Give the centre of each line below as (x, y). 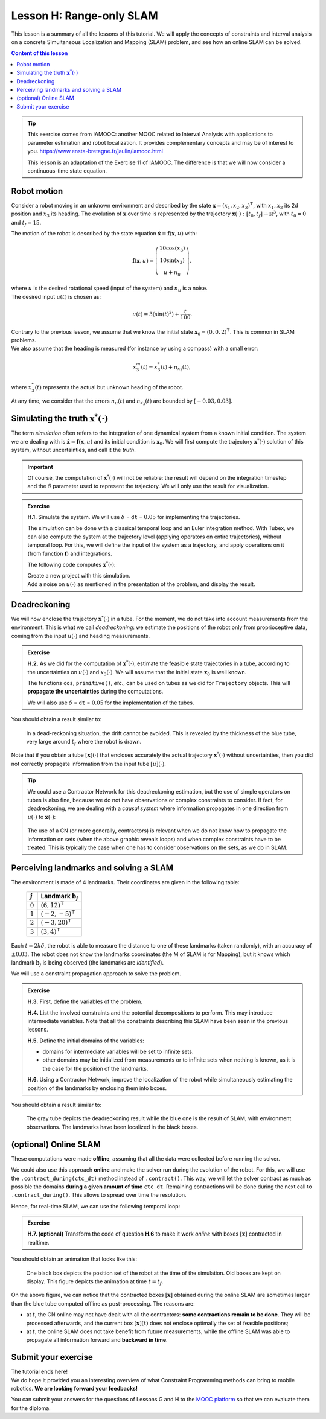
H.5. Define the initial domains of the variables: (86, 1041)
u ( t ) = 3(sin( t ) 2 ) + (156, 314)
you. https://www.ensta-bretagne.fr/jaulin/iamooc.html (95, 151)
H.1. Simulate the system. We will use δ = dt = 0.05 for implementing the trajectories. (134, 517)
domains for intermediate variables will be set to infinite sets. (118, 1052)
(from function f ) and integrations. (70, 553)
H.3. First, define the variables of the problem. (85, 1001)
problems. (24, 340)
